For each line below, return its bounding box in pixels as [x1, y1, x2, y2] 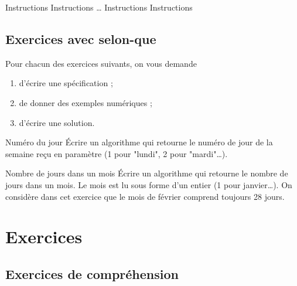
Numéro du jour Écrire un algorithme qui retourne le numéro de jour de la [5, 136, 273, 148]
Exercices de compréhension [5, 264, 179, 282]
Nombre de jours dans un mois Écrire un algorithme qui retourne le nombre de [5, 167, 288, 179]
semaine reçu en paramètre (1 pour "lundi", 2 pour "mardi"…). [5, 147, 228, 159]
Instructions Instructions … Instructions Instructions [5, 1, 193, 13]
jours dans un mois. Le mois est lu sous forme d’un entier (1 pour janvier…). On [5, 178, 292, 190]
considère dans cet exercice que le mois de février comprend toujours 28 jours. [5, 190, 285, 202]
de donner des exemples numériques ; [19, 96, 152, 108]
